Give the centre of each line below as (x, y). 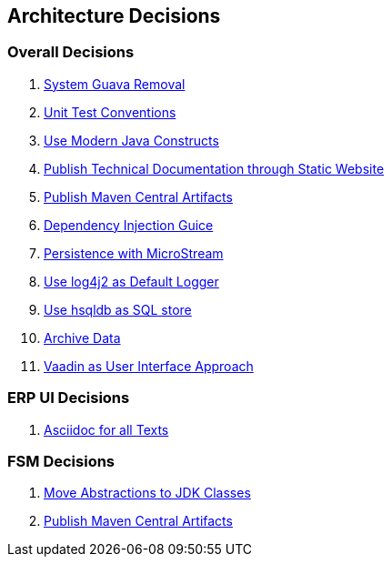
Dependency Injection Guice (129, 225)
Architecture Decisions (114, 16)
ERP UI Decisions (69, 398)
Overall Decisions (71, 52)
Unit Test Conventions (110, 112)
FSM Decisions (61, 461)
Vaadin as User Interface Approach (149, 366)
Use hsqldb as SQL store (118, 309)
